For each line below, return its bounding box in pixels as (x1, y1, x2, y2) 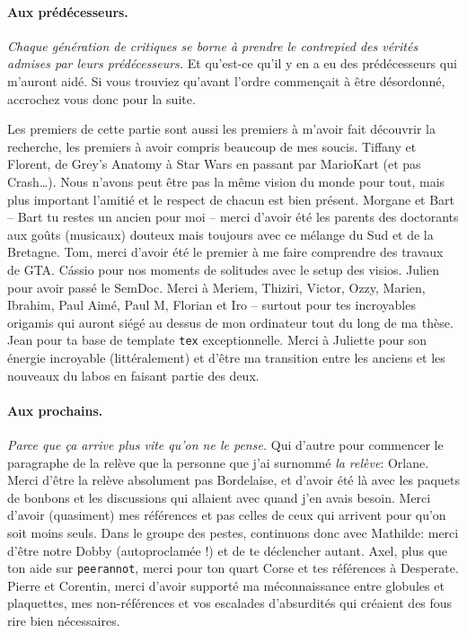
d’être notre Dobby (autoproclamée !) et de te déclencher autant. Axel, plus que (7, 541, 448, 559)
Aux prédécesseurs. (7, 2, 128, 21)
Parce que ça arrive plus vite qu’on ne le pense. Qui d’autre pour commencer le (7, 435, 444, 453)
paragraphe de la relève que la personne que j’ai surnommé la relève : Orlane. (7, 453, 429, 471)
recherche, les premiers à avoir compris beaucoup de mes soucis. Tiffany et (7, 136, 417, 155)
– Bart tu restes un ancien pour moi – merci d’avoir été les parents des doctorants (7, 207, 459, 226)
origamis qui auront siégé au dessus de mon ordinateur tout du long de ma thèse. (7, 312, 454, 331)
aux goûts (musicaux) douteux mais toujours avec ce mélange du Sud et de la (7, 224, 434, 243)
